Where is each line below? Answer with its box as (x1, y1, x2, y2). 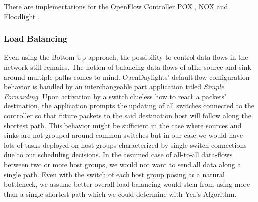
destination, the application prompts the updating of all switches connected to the (4, 101, 254, 111)
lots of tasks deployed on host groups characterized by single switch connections (4, 139, 247, 150)
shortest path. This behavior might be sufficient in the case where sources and (4, 120, 242, 130)
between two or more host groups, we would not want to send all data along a (4, 159, 241, 169)
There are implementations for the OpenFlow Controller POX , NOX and (4, 1, 228, 11)
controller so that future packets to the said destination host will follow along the (4, 110, 251, 120)
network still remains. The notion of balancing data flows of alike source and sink (4, 62, 251, 72)
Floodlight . (4, 11, 40, 21)
